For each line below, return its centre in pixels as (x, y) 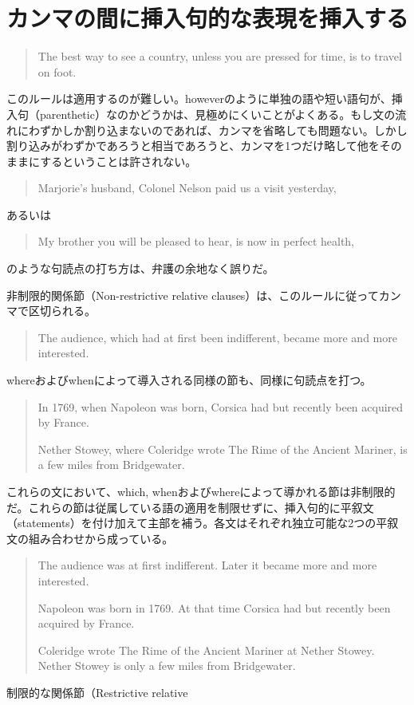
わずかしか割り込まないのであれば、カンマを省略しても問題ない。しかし (218, 130)
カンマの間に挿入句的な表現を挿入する (208, 18)
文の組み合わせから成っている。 (90, 538)
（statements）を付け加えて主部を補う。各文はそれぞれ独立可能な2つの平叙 (203, 523)
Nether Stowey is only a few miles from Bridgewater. (167, 666)
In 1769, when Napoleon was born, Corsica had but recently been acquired (221, 406)
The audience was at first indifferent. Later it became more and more (207, 565)
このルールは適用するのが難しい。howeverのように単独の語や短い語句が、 (199, 98)
